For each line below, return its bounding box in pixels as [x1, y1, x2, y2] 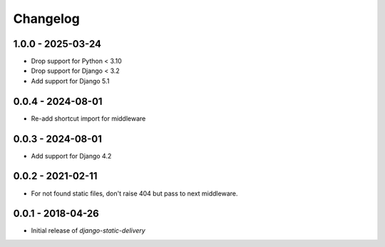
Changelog [13, 11, 80, 26]
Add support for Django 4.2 [31, 151, 112, 160]
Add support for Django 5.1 [31, 76, 110, 85]
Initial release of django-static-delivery [31, 226, 145, 235]
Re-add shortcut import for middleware [31, 114, 146, 123]
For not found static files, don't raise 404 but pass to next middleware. [31, 189, 238, 198]
